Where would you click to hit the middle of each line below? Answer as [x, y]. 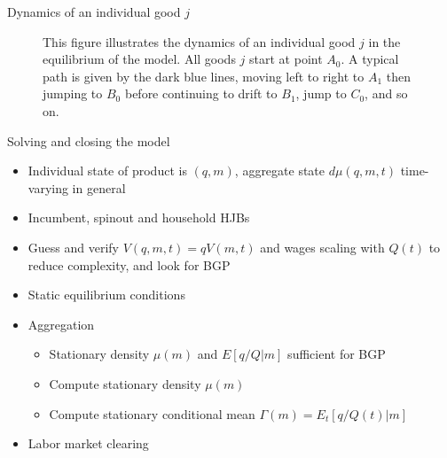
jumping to [73, 93]
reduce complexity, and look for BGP [129, 264]
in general [99, 187]
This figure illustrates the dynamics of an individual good [199, 41]
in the [384, 41]
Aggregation [61, 324]
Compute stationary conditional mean [152, 413]
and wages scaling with [322, 247]
